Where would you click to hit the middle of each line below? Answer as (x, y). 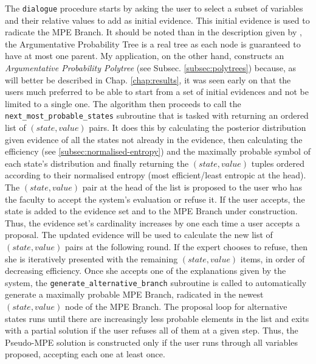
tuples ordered (278, 163)
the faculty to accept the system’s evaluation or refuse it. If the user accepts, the (155, 199)
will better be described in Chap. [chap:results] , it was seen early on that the (148, 79)
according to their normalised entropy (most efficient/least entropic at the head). (156, 175)
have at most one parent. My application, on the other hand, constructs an (145, 56)
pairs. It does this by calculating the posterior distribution (197, 128)
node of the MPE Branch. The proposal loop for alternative (176, 306)
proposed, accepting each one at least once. (85, 354)
